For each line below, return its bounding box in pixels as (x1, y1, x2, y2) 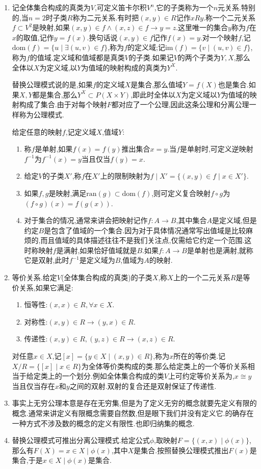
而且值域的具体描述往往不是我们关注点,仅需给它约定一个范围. (40, 235, 245, 245)
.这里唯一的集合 (176, 22, 228, 33)
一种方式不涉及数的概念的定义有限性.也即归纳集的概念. (12, 417, 195, 428)
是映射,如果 (32, 22, 70, 33)
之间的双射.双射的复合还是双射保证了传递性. (69, 380, 217, 391)
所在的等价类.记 (173, 351, 226, 361)
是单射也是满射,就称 (187, 244, 253, 255)
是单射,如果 (35, 143, 73, 154)
